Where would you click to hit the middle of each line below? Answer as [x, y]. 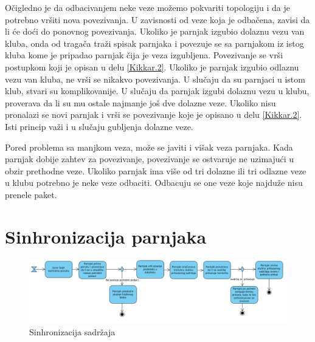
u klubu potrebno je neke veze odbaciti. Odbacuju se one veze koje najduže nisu [154, 183]
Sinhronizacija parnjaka [106, 236]
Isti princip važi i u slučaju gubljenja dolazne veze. [99, 126]
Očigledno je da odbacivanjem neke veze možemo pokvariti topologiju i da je [148, 7]
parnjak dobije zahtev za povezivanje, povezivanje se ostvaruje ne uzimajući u [150, 159]
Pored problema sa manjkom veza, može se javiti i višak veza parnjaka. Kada [149, 147]
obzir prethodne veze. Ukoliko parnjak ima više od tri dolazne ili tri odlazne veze [156, 170]
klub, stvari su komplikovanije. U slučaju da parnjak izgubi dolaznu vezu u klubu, [157, 91]
